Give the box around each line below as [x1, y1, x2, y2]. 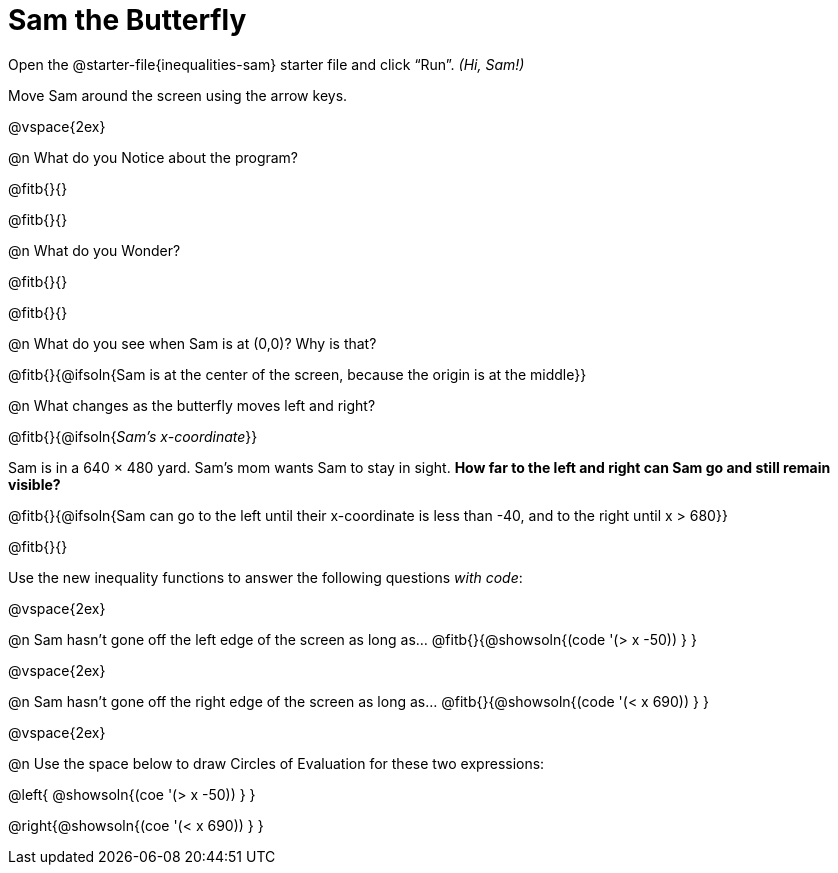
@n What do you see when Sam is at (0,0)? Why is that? [8, 334, 377, 352]
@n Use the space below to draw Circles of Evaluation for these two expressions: [8, 754, 545, 772]
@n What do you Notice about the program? [8, 148, 299, 166]
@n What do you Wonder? [8, 241, 181, 259]
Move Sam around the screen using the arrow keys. [8, 86, 348, 104]
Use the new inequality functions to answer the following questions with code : [8, 568, 523, 586]
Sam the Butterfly [8, 3, 247, 37]
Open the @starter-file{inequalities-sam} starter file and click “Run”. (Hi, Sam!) [8, 55, 525, 73]
